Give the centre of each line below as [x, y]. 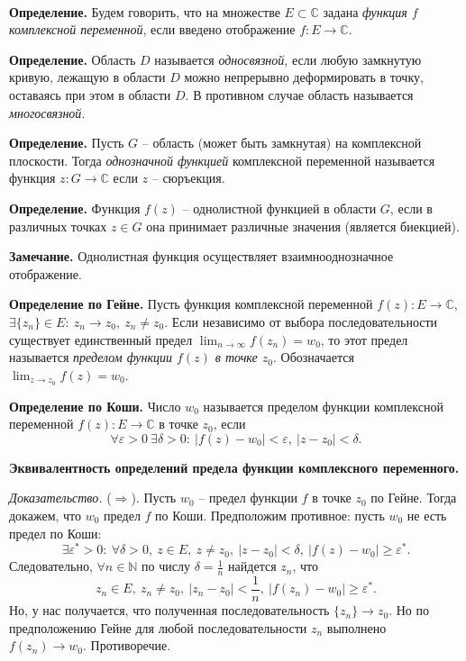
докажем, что [46, 515]
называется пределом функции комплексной [323, 406]
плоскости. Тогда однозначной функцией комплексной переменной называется [222, 160]
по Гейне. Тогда [414, 498]
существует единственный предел [101, 339]
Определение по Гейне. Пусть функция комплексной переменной [191, 304]
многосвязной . [47, 112]
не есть [427, 515]
